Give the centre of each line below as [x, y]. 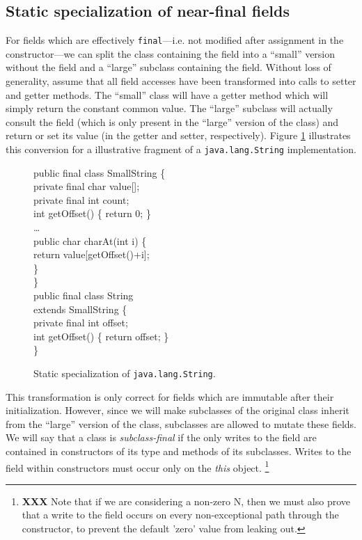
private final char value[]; [87, 186]
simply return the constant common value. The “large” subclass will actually [169, 108]
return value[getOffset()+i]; [92, 254]
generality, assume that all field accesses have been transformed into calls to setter [181, 81]
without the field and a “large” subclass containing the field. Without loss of [168, 67]
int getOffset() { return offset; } [101, 336]
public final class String [84, 295]
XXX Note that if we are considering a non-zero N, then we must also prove [186, 501]
